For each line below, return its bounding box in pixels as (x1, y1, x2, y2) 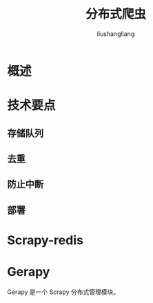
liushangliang (96, 29, 135, 38)
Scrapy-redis (7, 232, 84, 248)
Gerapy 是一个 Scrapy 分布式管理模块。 (7, 288, 119, 296)
